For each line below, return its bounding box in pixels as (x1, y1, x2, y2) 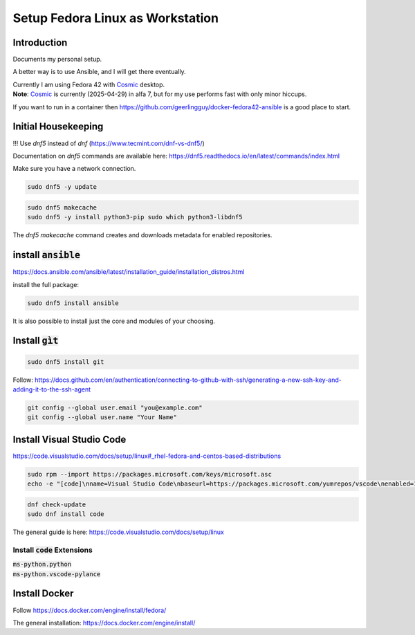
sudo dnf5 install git (27, 358, 104, 366)
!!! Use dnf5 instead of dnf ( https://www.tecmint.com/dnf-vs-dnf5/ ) (12, 139, 205, 147)
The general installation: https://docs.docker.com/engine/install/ (12, 618, 196, 627)
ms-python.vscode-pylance (12, 570, 101, 578)
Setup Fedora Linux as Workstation (12, 10, 219, 26)
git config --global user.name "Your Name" (27, 414, 178, 421)
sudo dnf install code (27, 510, 104, 518)
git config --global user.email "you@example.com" (27, 403, 203, 412)
